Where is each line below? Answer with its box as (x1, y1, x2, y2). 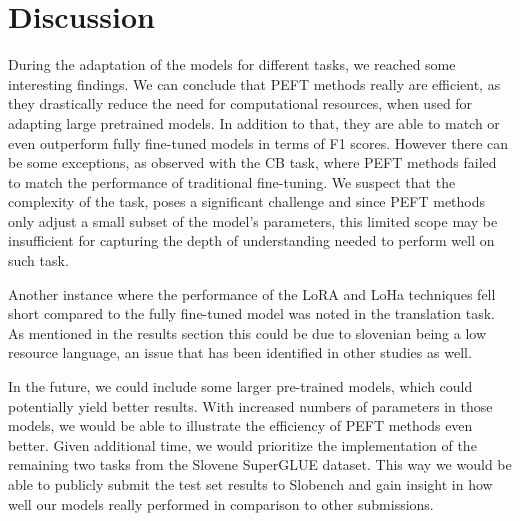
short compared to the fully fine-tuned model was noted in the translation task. (8, 303, 495, 324)
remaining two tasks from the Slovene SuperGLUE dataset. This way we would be (8, 454, 512, 475)
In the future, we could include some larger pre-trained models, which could (8, 376, 473, 397)
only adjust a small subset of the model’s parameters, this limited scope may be (8, 210, 498, 231)
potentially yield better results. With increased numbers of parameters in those (8, 395, 493, 416)
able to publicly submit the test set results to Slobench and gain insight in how (8, 474, 493, 494)
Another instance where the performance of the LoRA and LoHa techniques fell (8, 283, 496, 304)
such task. (8, 250, 69, 271)
